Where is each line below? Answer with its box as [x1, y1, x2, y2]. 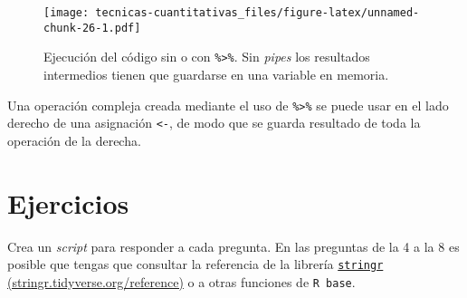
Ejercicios [7, 184, 129, 221]
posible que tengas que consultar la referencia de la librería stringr [7, 255, 384, 274]
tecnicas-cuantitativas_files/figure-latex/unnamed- [95, 6, 420, 19]
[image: [43, 6, 90, 19]
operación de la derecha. [7, 130, 141, 149]
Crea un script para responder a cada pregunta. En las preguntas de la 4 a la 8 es [7, 236, 460, 255]
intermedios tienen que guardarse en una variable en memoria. [43, 64, 389, 83]
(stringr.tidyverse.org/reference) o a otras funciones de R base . [7, 272, 356, 291]
